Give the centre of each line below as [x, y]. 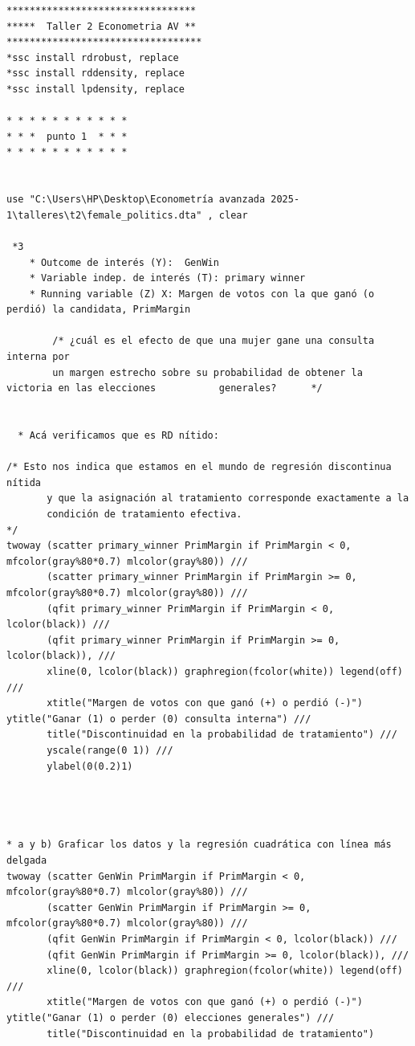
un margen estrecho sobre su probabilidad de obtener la [207, 372]
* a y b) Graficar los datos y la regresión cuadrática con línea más [199, 845]
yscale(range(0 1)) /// [110, 750]
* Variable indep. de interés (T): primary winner [167, 278]
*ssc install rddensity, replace [96, 74]
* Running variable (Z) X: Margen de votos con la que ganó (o [202, 294]
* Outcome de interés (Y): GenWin [124, 262]
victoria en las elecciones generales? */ [165, 388]
